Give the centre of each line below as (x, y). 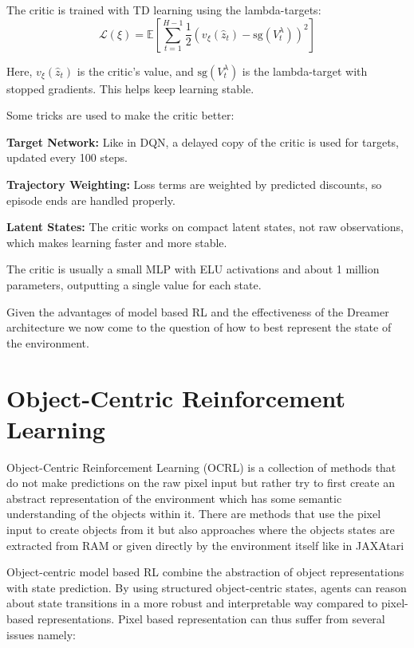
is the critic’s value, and (135, 71)
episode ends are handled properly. (91, 200)
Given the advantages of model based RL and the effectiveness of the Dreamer (198, 311)
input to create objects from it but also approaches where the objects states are (201, 529)
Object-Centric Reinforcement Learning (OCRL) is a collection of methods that (201, 467)
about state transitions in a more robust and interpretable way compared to (192, 603)
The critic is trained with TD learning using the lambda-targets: (164, 10)
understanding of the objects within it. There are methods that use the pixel (194, 514)
